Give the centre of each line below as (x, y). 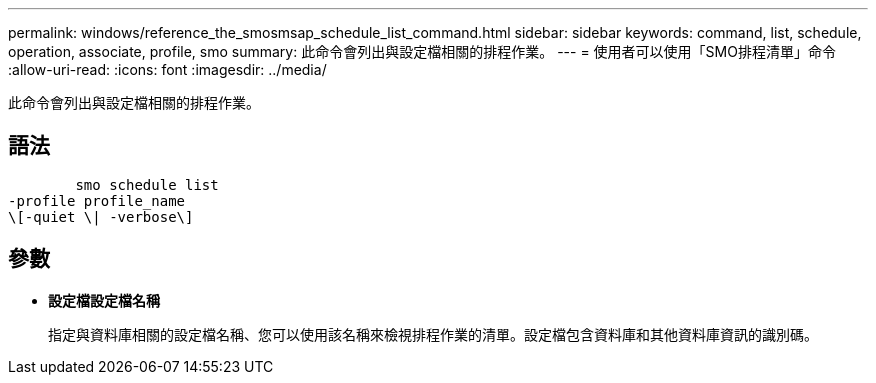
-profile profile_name (97, 200)
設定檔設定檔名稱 (104, 300)
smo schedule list (147, 184)
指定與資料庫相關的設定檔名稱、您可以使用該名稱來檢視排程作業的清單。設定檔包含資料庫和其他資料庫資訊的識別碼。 (433, 334)
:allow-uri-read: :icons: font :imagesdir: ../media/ (167, 69)
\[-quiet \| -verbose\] (101, 216)
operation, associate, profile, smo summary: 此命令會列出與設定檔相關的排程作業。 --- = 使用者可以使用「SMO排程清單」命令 (422, 51)
